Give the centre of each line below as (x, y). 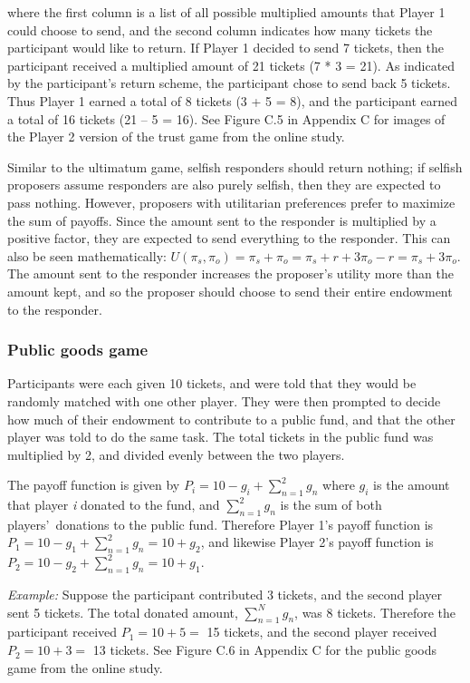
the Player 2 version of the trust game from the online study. (176, 137)
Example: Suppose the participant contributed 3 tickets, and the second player (225, 595)
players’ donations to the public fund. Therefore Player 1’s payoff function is (221, 524)
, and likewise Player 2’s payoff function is (317, 542)
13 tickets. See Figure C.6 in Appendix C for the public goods (265, 650)
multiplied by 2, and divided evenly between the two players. (176, 454)
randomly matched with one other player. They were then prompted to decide (224, 400)
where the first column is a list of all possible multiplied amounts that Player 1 (226, 12)
